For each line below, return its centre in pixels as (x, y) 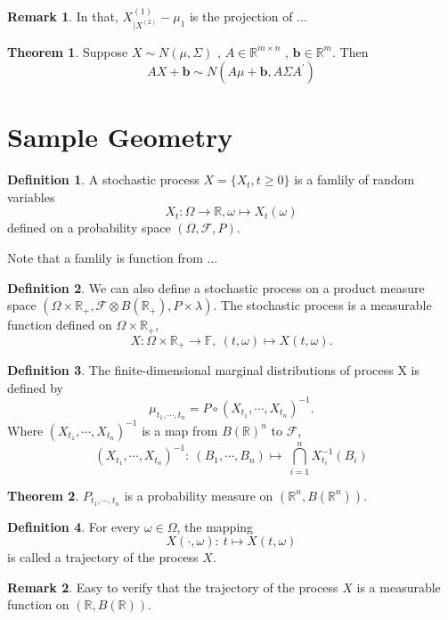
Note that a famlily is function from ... (113, 258)
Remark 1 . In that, (63, 16)
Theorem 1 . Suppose (68, 51)
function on (38, 604)
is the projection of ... (248, 16)
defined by (36, 387)
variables (31, 196)
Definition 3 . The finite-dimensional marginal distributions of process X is (213, 370)
